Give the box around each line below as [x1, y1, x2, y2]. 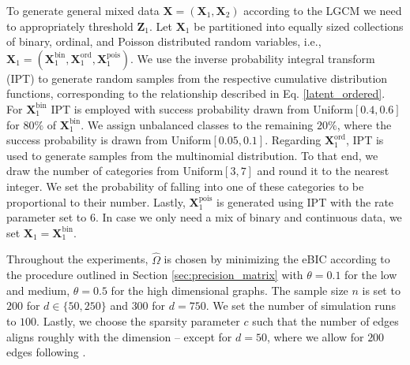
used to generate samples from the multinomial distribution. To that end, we [6, 147, 378, 163]
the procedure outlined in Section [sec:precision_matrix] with [6, 266, 303, 283]
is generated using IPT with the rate [216, 193, 394, 210]
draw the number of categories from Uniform [6, 162, 224, 179]
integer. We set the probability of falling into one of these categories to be [6, 177, 364, 194]
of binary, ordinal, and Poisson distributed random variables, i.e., [6, 33, 322, 50]
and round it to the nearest [257, 162, 389, 179]
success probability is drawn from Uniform [6, 132, 212, 148]
